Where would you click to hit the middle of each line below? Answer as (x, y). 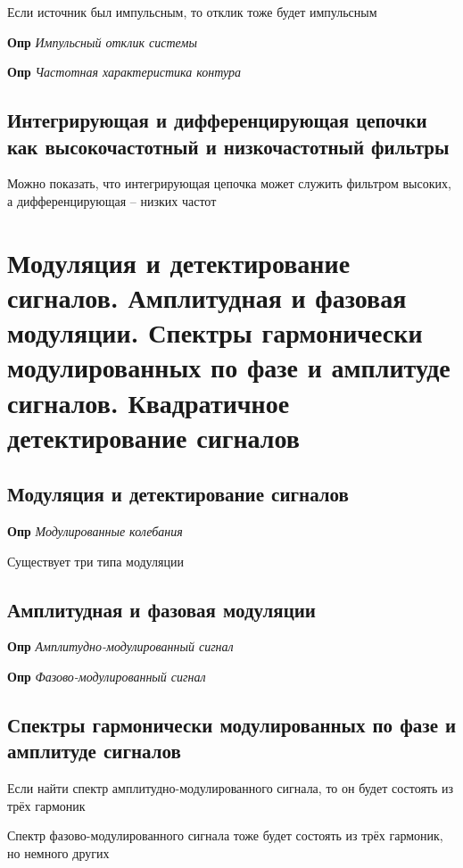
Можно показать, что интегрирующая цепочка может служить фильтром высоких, (229, 183)
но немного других (58, 853)
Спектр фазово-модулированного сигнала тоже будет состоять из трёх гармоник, (225, 835)
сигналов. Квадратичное (149, 402)
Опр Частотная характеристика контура (124, 72)
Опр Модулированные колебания (95, 531)
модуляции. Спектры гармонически (215, 332)
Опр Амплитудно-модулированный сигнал (120, 646)
